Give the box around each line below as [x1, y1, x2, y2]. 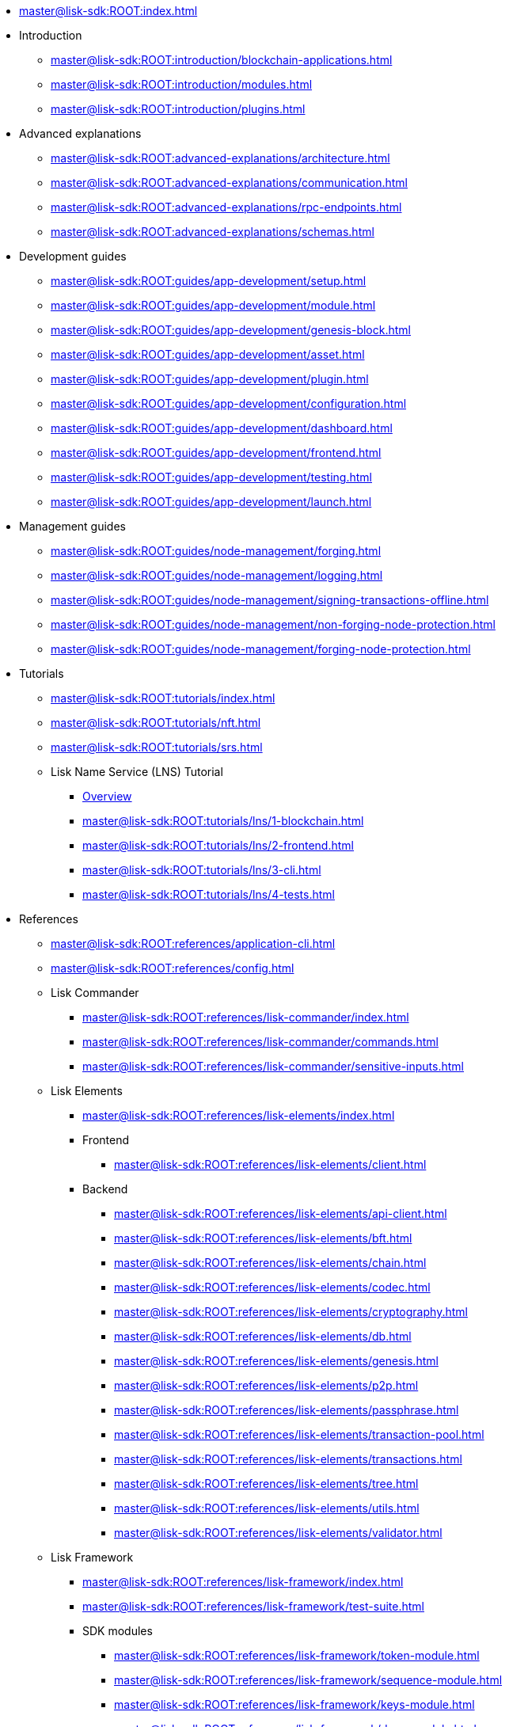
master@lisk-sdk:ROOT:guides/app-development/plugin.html [51, 372, 369, 386]
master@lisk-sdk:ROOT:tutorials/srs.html [51, 740, 263, 754]
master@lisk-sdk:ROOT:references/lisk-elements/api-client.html [114, 1207, 447, 1220]
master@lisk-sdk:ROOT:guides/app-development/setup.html [51, 274, 367, 287]
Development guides [19, 249, 127, 263]
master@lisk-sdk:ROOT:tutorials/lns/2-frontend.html [82, 839, 354, 852]
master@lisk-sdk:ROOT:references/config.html [51, 961, 294, 975]
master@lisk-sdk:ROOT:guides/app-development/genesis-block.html [51, 323, 411, 337]
